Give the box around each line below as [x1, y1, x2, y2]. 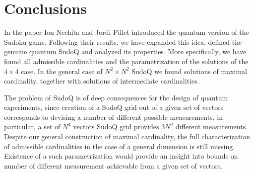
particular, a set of [4, 121, 61, 132]
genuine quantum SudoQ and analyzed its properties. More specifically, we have [4, 46, 247, 57]
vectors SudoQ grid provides [73, 121, 159, 132]
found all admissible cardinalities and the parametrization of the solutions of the [4, 56, 249, 66]
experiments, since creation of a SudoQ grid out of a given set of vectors [4, 102, 224, 112]
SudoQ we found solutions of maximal [131, 66, 247, 76]
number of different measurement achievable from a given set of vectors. [4, 160, 223, 171]
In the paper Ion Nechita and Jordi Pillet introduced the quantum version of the [4, 27, 249, 37]
